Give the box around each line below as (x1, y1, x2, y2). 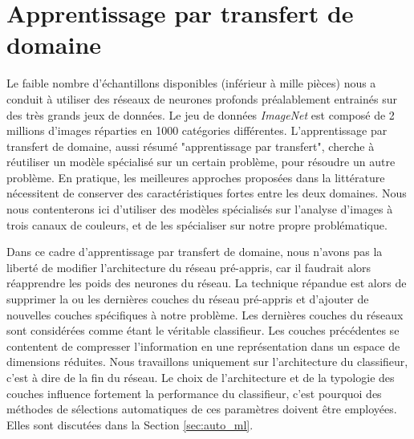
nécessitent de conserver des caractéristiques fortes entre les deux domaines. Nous (6, 185, 407, 201)
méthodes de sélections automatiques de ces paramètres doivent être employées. (6, 400, 397, 417)
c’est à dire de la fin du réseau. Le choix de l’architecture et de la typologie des (6, 369, 395, 385)
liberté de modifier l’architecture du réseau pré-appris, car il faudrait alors (6, 258, 371, 275)
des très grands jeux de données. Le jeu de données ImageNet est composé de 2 (6, 106, 395, 123)
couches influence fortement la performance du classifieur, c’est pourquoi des (6, 384, 382, 401)
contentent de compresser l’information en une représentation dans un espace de (6, 337, 400, 354)
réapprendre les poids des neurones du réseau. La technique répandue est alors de (6, 274, 407, 291)
